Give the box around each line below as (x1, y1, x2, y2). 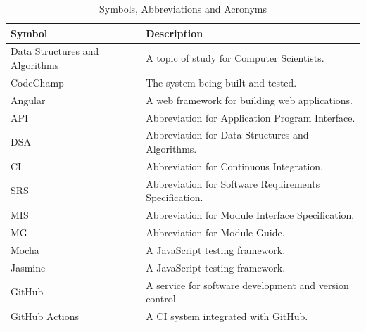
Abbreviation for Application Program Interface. (146, 110, 355, 124)
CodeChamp (11, 75, 64, 89)
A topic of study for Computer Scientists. (146, 51, 324, 65)
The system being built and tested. (146, 75, 297, 89)
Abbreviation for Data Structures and (146, 127, 309, 142)
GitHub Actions (11, 308, 80, 323)
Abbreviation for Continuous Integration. (146, 158, 323, 173)
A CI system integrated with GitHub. (146, 308, 308, 323)
